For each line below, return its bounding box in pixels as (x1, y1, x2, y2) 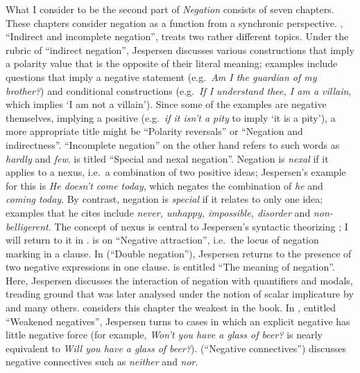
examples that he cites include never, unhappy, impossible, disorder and (6, 205, 311, 219)
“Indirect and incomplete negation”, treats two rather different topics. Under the (6, 29, 349, 44)
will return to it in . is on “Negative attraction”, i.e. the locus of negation (6, 233, 319, 247)
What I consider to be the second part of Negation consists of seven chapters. (6, 2, 334, 16)
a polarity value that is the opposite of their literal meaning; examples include (6, 56, 338, 71)
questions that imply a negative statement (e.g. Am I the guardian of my (6, 69, 317, 84)
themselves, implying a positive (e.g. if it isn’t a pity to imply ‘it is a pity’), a (6, 110, 336, 125)
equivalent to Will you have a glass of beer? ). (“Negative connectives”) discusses (6, 340, 347, 355)
